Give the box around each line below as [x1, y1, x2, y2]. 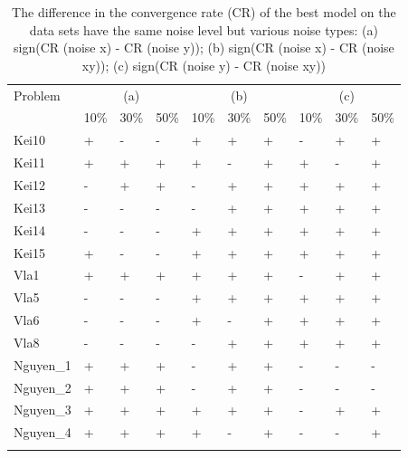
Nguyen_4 [14, 423, 71, 442]
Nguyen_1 [14, 355, 71, 374]
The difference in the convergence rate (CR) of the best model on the [12, 3, 396, 21]
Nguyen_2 [14, 377, 71, 396]
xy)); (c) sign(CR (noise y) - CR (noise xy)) [81, 55, 327, 74]
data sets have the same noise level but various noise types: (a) [29, 20, 378, 39]
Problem [14, 85, 61, 104]
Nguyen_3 [14, 400, 71, 419]
